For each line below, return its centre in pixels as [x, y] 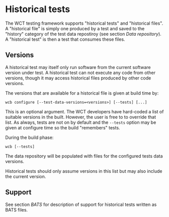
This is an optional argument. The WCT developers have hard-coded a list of [84, 111]
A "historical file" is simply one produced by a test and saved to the [75, 28]
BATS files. [17, 209]
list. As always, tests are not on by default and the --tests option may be [81, 122]
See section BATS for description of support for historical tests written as [81, 204]
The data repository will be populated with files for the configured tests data [84, 156]
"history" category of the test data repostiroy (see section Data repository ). [83, 34]
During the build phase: [29, 137]
